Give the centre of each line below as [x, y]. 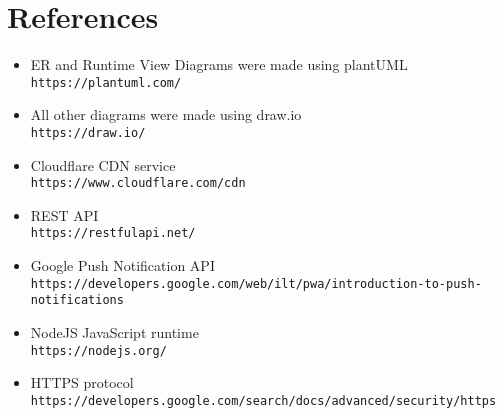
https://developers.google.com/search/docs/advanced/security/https [263, 400]
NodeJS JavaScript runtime [114, 332]
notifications [77, 300]
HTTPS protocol [82, 382]
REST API [64, 214]
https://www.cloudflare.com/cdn [138, 183]
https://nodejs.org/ [98, 350]
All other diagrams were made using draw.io [166, 114]
